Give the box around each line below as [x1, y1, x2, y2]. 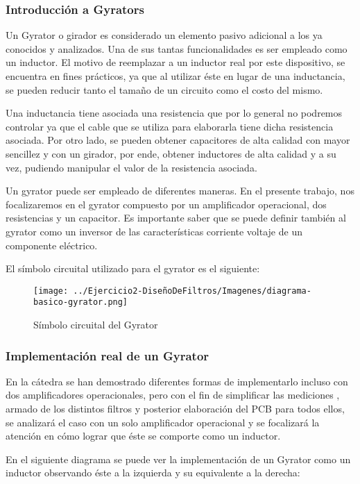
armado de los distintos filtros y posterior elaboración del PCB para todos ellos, [6, 401, 345, 416]
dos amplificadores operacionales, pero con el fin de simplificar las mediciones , [6, 387, 340, 402]
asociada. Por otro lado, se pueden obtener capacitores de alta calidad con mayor [6, 133, 350, 147]
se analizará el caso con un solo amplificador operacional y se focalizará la [6, 415, 320, 429]
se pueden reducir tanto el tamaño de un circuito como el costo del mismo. [6, 82, 323, 97]
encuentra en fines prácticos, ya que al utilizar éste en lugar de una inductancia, [6, 69, 345, 83]
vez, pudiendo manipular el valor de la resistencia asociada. [6, 160, 257, 174]
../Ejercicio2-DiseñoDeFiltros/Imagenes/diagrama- [73, 285, 311, 296]
